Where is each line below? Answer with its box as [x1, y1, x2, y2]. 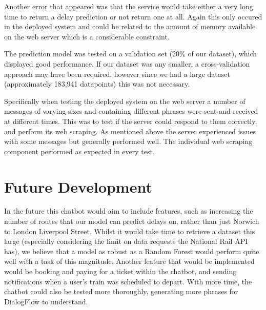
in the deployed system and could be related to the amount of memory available [4, 21, 256, 32]
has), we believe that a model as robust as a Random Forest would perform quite [4, 245, 259, 256]
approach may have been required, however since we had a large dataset [4, 68, 230, 79]
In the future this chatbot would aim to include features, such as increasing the [4, 205, 253, 216]
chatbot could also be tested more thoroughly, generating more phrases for [4, 286, 238, 297]
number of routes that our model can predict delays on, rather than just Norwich [4, 216, 259, 226]
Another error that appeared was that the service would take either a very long [4, 1, 253, 11]
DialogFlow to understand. [4, 296, 88, 306]
